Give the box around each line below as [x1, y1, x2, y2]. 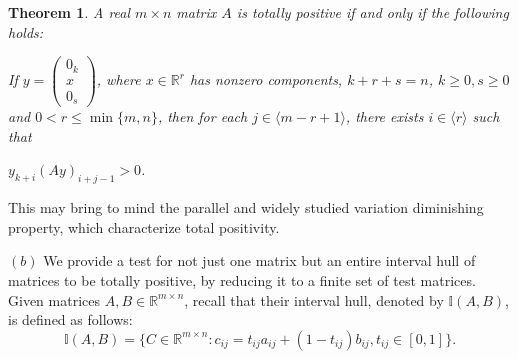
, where [96, 69, 141, 90]
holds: [8, 21, 44, 42]
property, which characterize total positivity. [8, 216, 280, 237]
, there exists [345, 106, 424, 127]
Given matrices [8, 289, 100, 310]
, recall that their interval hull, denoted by [184, 289, 444, 310]
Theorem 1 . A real [8, 2, 131, 22]
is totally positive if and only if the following [236, 2, 509, 22]
